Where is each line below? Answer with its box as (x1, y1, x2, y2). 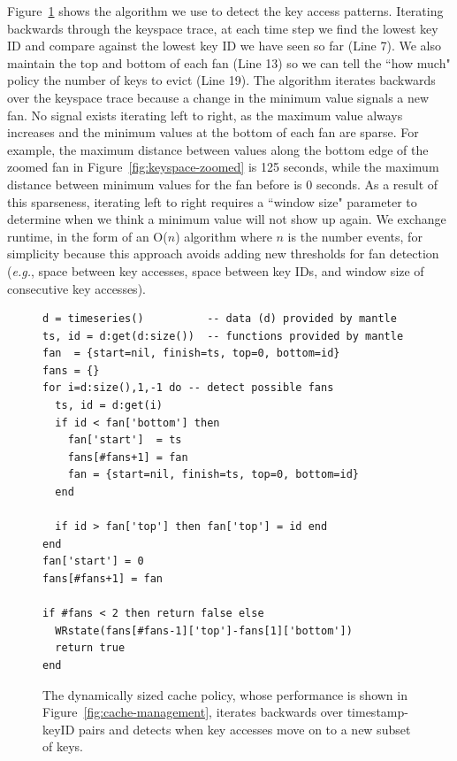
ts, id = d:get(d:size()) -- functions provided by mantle (42, 329, 404, 342)
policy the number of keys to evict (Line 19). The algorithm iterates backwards (7, 71, 436, 89)
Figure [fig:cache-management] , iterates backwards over (42, 703, 343, 721)
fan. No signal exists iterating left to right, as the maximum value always (7, 105, 403, 124)
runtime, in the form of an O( (7, 227, 168, 245)
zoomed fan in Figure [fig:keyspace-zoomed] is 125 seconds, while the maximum (7, 158, 439, 176)
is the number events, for (287, 227, 423, 245)
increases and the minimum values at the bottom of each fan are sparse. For (7, 123, 419, 142)
